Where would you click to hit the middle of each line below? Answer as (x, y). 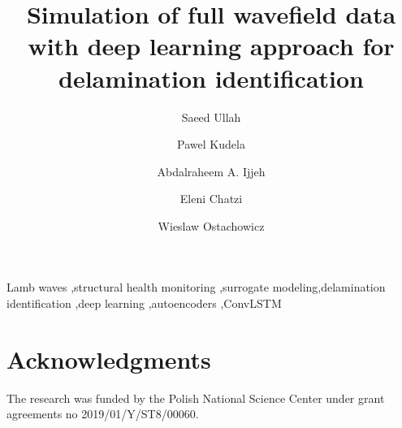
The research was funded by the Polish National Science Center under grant (196, 398)
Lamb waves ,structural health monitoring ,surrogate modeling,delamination (196, 287)
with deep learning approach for (211, 46)
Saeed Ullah (211, 117)
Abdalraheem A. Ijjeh (211, 171)
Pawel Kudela (211, 144)
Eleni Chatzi (211, 199)
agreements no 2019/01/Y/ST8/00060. (103, 414)
